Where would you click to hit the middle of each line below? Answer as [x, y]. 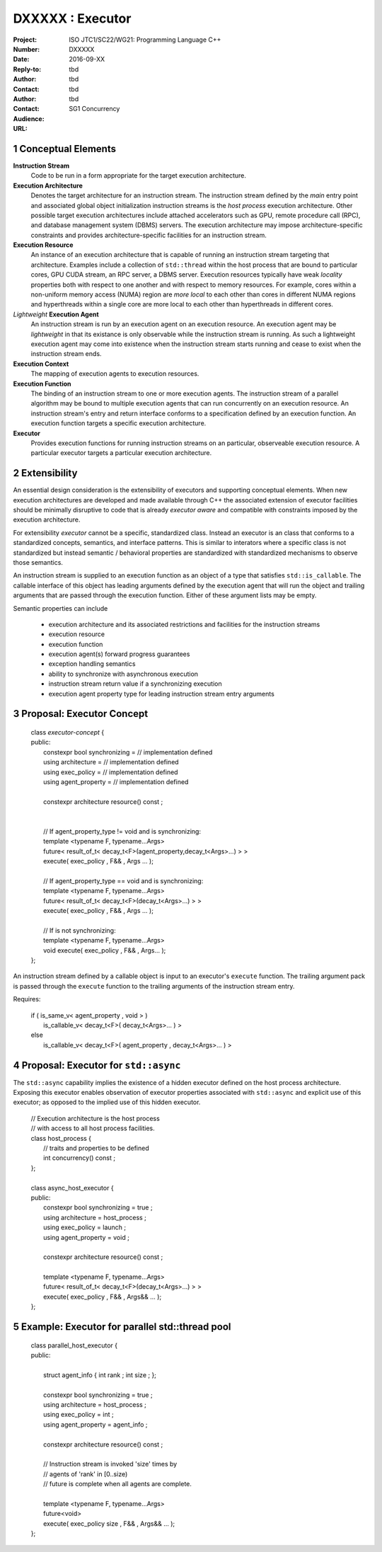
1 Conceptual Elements [65, 149]
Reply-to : [27, 69]
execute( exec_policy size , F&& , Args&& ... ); [109, 1523]
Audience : [29, 119]
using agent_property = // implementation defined [116, 781]
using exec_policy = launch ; [85, 1227]
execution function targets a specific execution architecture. [118, 423]
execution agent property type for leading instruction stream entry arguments [162, 694]
